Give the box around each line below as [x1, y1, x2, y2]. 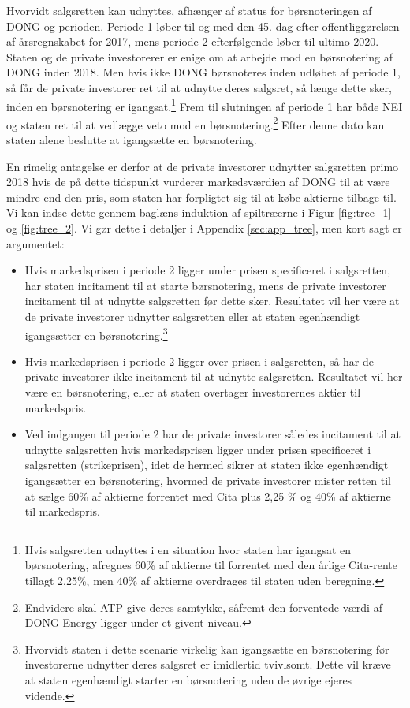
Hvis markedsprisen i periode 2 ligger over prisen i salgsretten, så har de [24, 352, 375, 369]
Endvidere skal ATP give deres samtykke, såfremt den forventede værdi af [24, 598, 382, 615]
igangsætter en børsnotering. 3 [24, 324, 168, 343]
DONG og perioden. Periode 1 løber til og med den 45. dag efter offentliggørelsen [6, 17, 400, 34]
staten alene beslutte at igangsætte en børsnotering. [6, 132, 257, 148]
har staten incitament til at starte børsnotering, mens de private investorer [24, 277, 386, 293]
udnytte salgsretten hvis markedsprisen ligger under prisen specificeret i [24, 441, 371, 457]
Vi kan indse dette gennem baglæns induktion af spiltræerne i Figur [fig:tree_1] [6, 204, 392, 221]
